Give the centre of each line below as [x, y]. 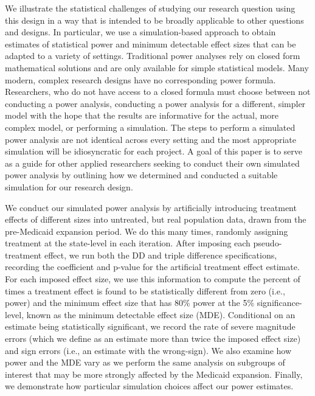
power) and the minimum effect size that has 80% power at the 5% [130, 303]
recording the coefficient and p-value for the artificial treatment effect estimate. [152, 267]
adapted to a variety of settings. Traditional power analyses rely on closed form [153, 56]
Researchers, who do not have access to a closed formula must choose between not [158, 92]
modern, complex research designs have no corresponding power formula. [140, 79]
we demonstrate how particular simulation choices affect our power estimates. [149, 386]
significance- [279, 303]
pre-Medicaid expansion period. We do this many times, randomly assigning [147, 231]
